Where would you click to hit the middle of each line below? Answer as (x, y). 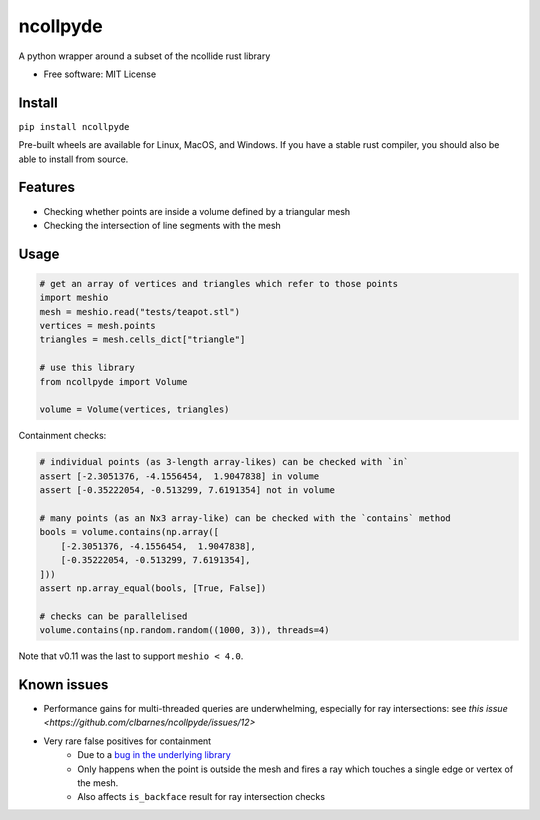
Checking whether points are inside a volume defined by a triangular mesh (197, 211)
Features (46, 187)
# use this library (87, 368)
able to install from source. (73, 159)
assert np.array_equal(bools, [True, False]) (153, 588)
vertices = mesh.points (98, 326)
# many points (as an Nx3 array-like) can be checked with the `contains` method (245, 518)
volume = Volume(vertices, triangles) (134, 409)
